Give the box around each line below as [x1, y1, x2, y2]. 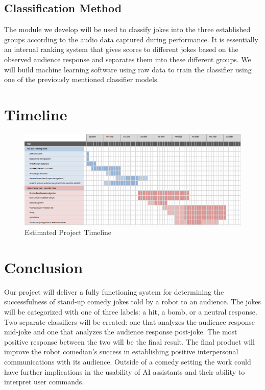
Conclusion [4, 256, 83, 277]
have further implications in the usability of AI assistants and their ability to [4, 366, 245, 377]
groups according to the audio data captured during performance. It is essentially [4, 34, 258, 44]
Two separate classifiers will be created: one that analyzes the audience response [4, 316, 255, 327]
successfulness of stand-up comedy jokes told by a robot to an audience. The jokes [4, 296, 261, 307]
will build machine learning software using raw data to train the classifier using [4, 64, 252, 74]
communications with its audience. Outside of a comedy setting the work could [4, 356, 251, 367]
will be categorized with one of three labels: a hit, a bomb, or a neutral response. [4, 306, 257, 317]
